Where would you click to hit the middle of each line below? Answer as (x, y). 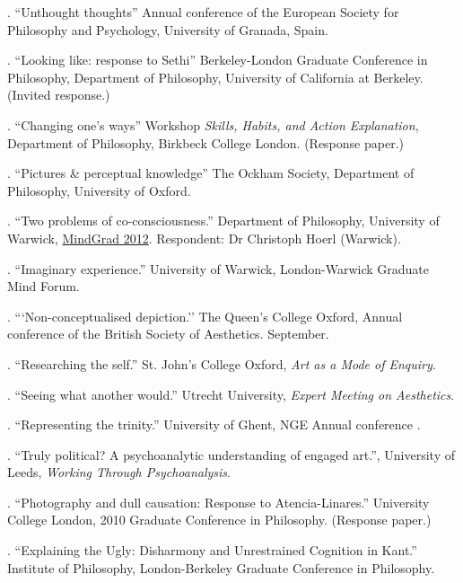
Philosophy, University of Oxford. (99, 190)
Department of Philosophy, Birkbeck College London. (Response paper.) (205, 142)
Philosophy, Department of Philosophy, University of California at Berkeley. (215, 77)
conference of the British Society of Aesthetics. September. (168, 334)
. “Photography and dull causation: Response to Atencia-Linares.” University (218, 502)
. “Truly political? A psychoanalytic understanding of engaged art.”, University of (231, 454)
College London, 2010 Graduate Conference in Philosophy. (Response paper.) (219, 520)
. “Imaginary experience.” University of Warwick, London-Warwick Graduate (218, 268)
